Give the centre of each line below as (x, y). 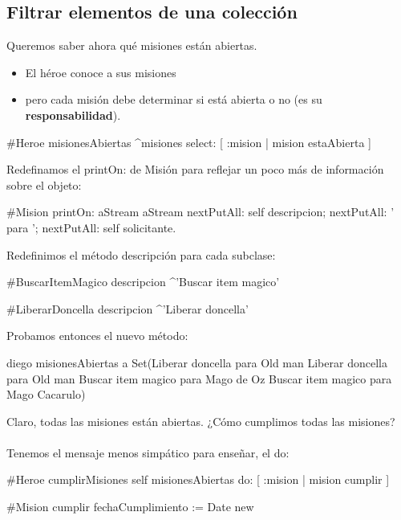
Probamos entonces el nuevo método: (97, 336)
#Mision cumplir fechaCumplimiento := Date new (130, 507)
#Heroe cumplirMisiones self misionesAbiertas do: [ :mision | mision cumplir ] (198, 479)
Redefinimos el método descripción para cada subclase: (141, 254)
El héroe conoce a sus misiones (101, 72)
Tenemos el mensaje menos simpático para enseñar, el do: (148, 452)
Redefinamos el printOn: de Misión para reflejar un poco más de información (195, 169)
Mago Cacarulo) (46, 394)
